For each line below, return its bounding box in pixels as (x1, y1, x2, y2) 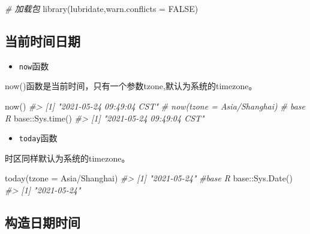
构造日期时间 (5, 213, 80, 232)
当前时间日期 (5, 31, 80, 50)
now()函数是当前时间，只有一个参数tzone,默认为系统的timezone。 (5, 80, 257, 92)
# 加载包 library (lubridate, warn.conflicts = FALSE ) (5, 2, 198, 14)
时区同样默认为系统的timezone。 (5, 151, 130, 164)
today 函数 (19, 132, 58, 144)
